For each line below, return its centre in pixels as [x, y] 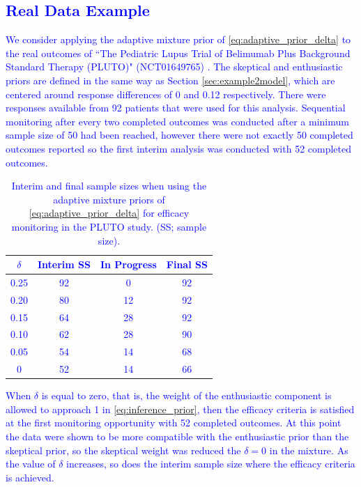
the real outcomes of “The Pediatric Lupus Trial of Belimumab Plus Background [178, 53]
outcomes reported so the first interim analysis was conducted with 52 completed [179, 148]
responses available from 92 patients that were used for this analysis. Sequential [176, 108]
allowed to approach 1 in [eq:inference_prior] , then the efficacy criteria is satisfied [180, 409]
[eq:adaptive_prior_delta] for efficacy [109, 213]
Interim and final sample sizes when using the [109, 186]
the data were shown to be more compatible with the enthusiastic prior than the [177, 436]
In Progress [128, 264]
